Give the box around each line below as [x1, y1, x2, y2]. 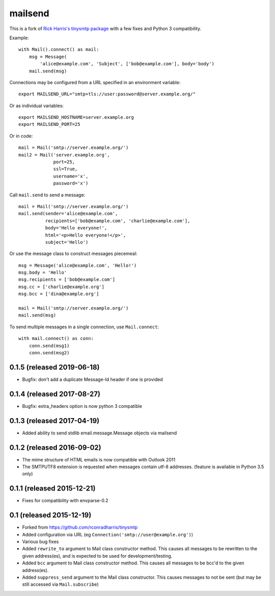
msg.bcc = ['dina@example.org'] [18, 291, 99, 297]
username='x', [53, 173, 89, 179]
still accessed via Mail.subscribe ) [22, 581, 99, 587]
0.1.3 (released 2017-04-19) [9, 416, 99, 425]
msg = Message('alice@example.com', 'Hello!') [18, 263, 137, 268]
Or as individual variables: [9, 102, 64, 109]
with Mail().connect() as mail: [18, 46, 99, 53]
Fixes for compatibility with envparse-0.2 [22, 498, 109, 504]
